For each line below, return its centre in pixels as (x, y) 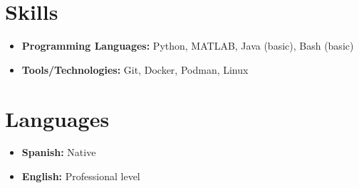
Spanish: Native (59, 152)
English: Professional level (81, 176)
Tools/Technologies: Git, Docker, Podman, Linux (135, 69)
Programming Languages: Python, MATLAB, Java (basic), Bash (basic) (188, 46)
